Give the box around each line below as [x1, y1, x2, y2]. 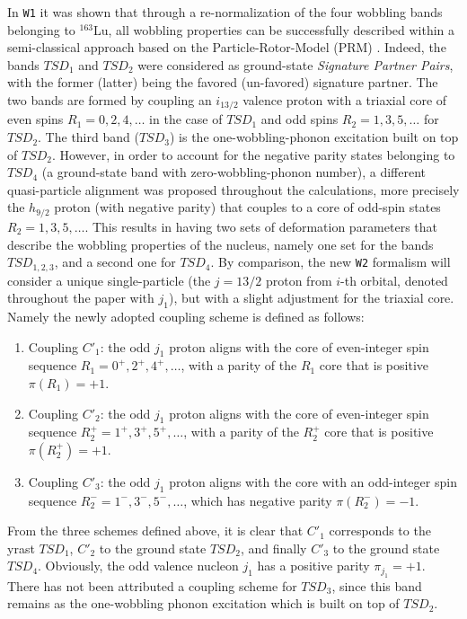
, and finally [240, 538, 307, 557]
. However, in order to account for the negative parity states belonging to [52, 145, 455, 164]
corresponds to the [329, 521, 431, 540]
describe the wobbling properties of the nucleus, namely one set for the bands [7, 234, 434, 253]
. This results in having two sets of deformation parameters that [84, 217, 438, 235]
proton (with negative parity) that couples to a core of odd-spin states [54, 198, 441, 217]
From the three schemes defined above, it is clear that [7, 521, 304, 540]
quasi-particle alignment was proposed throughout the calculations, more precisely [7, 180, 460, 199]
